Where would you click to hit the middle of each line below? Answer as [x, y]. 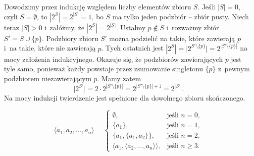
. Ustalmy [131, 27]
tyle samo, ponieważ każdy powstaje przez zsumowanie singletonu [104, 69]
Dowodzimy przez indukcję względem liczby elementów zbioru [98, 6]
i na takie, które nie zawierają [50, 48]
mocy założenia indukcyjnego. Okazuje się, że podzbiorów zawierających [113, 59]
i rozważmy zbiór [193, 27]
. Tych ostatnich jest [132, 48]
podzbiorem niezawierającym [48, 78]
